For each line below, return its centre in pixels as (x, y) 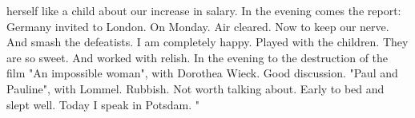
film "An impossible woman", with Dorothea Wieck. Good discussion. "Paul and (202, 73)
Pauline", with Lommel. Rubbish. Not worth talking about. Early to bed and (195, 88)
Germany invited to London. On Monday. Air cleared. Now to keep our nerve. (198, 26)
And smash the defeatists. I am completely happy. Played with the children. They (207, 42)
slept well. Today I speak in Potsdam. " (103, 104)
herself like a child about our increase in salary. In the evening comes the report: (204, 10)
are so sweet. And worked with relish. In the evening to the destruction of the (197, 57)
